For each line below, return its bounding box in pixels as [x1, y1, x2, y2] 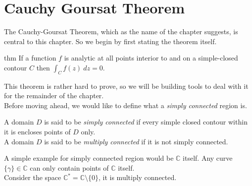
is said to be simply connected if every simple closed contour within [44, 117, 248, 127]
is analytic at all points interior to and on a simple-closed [64, 53, 238, 63]
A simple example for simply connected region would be [4, 153, 174, 163]
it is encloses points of [4, 126, 71, 137]
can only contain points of [30, 162, 109, 173]
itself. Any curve [183, 153, 233, 163]
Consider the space [4, 172, 61, 183]
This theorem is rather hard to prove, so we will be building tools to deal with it [4, 80, 249, 91]
